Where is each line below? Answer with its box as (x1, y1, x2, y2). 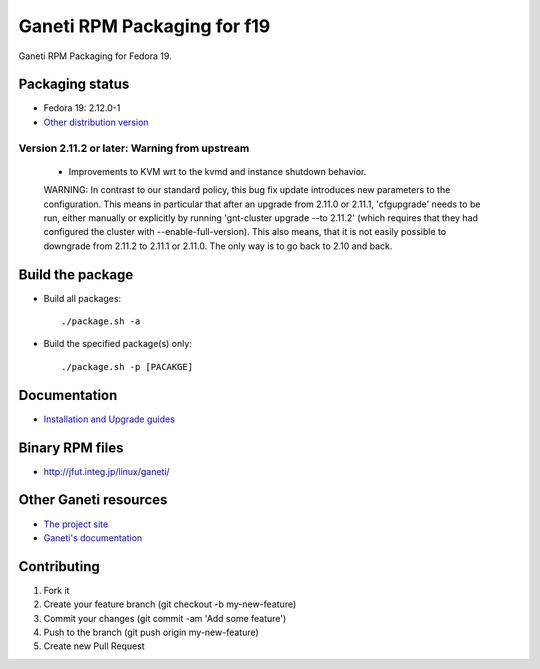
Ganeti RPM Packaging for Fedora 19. (18, 50, 172, 62)
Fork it (43, 584, 70, 596)
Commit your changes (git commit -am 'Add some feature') (43, 612, 287, 624)
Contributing (18, 558, 100, 575)
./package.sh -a (61, 316, 141, 327)
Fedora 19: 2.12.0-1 (43, 102, 121, 114)
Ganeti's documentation (43, 531, 143, 544)
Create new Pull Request (43, 640, 145, 652)
